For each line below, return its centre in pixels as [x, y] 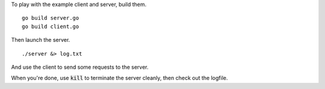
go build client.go [51, 26]
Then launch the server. [41, 40]
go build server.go [51, 18]
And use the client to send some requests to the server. [80, 67]
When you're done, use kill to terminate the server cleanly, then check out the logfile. [119, 78]
